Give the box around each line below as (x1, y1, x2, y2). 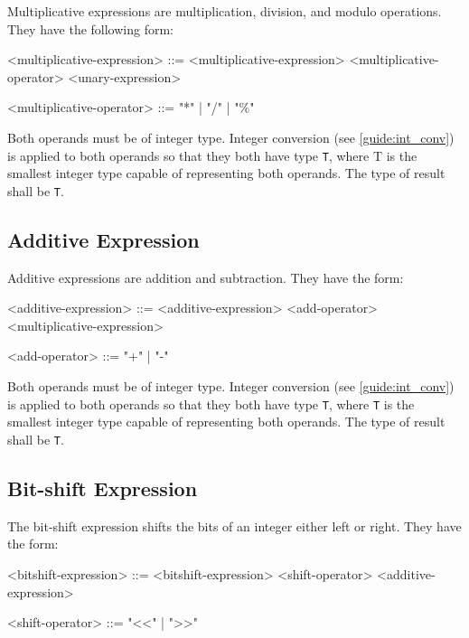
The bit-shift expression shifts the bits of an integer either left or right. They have (7, 516, 462, 535)
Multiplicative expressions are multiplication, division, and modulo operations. (7, 2, 442, 20)
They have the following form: (7, 19, 174, 38)
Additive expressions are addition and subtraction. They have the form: (7, 267, 404, 286)
